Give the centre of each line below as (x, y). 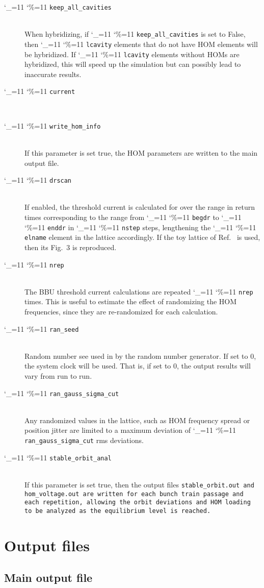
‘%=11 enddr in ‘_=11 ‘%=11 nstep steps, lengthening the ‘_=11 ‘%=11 (140, 227)
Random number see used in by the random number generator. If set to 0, (140, 356)
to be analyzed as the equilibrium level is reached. (118, 511)
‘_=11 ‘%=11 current (40, 91)
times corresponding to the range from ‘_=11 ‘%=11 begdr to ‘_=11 (133, 217)
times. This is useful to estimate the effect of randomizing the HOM (131, 301)
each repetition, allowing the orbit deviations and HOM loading (138, 503)
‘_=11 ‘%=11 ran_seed (42, 328)
